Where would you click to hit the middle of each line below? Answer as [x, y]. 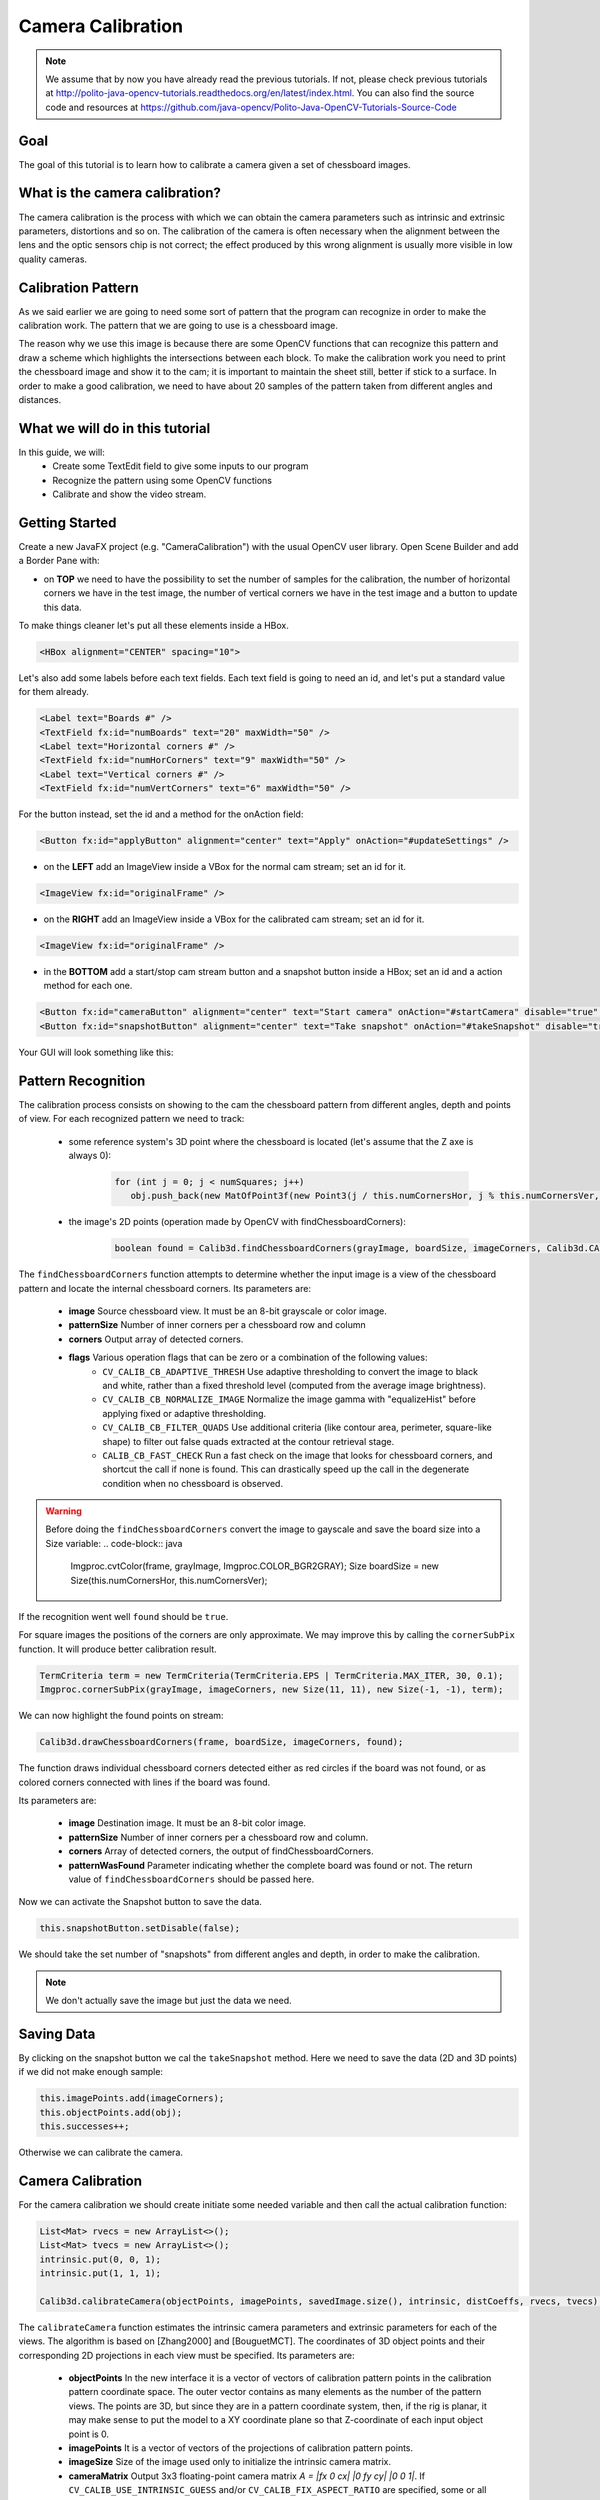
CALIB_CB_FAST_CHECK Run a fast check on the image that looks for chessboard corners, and [298, 1455]
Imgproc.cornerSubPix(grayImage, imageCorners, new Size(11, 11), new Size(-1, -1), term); [271, 1689]
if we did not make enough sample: [91, 2072]
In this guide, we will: [61, 452]
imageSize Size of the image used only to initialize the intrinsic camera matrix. [230, 2462]
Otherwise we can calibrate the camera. [101, 2152]
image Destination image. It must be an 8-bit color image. [187, 1823]
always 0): [90, 1155]
